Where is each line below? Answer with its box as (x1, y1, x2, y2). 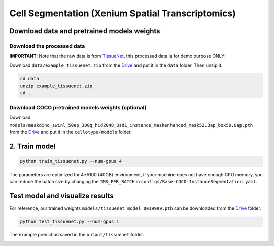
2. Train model (9, 142, 56, 150)
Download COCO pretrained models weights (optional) (9, 104, 147, 111)
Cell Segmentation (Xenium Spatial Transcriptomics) (9, 8, 236, 19)
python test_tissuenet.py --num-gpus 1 (20, 219, 119, 225)
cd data (20, 76, 39, 81)
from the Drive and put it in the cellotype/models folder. (9, 129, 132, 135)
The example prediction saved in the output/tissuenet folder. (9, 232, 144, 238)
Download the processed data (9, 42, 85, 49)
